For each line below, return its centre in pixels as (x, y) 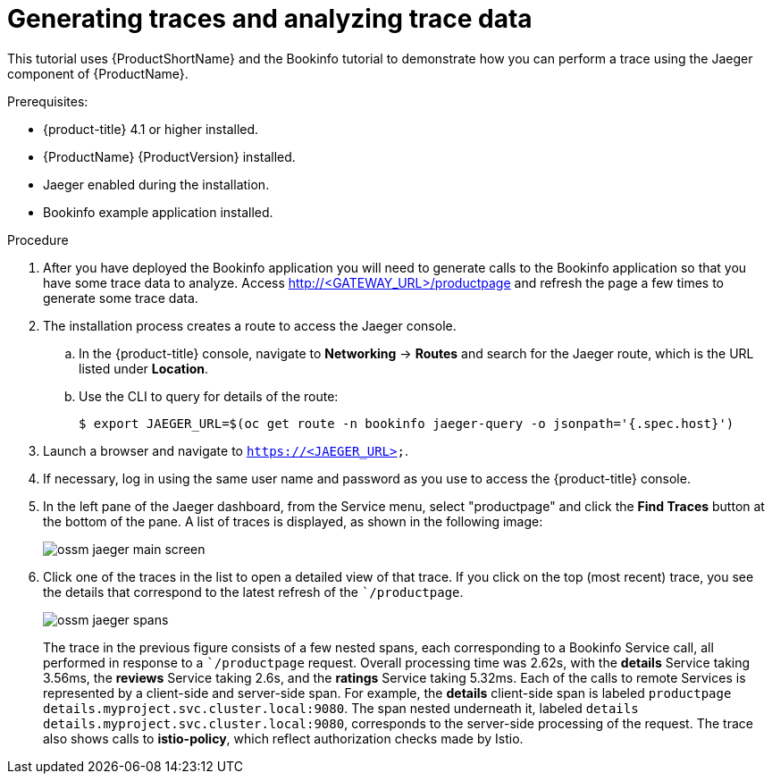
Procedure (38, 239)
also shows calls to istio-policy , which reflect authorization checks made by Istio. (283, 738)
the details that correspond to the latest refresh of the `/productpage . (253, 592)
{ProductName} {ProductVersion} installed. (169, 156)
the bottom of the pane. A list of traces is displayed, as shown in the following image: (293, 521)
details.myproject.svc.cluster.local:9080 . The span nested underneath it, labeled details (341, 708)
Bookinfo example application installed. (158, 212)
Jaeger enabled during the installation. (156, 184)
